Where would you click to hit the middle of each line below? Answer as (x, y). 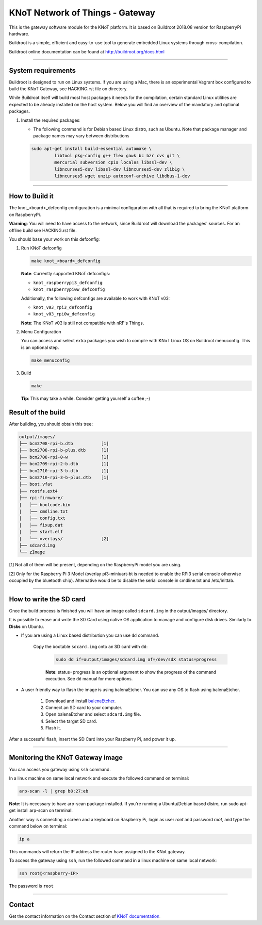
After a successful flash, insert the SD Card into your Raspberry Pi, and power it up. (92, 739)
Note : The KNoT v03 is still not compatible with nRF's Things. (82, 323)
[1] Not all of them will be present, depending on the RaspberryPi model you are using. (95, 565)
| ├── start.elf (41, 532)
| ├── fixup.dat (41, 525)
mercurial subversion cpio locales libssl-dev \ (113, 162)
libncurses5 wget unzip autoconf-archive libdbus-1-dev (122, 176)
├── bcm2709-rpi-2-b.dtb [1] (64, 464)
